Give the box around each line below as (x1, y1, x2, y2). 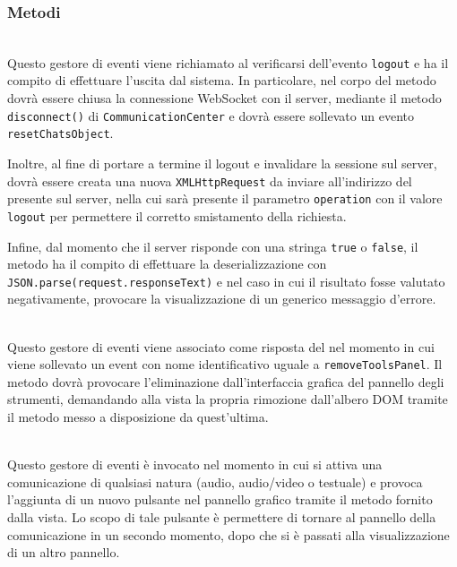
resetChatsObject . (7, 124, 114, 142)
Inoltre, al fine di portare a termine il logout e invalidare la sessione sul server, (7, 153, 437, 172)
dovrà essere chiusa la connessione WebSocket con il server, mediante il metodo (7, 89, 442, 107)
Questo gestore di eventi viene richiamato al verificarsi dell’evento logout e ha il (7, 53, 449, 72)
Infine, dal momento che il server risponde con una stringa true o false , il (7, 236, 418, 255)
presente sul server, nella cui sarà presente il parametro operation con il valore (7, 189, 443, 208)
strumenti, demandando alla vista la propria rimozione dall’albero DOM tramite (7, 390, 448, 408)
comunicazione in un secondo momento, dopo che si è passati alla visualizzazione (7, 525, 450, 544)
